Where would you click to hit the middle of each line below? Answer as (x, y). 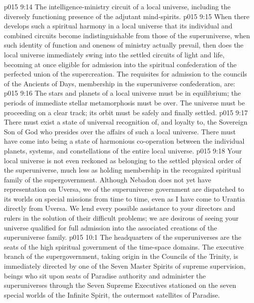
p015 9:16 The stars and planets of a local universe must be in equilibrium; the (122, 93)
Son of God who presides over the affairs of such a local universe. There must (120, 131)
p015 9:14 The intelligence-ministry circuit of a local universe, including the (117, 6)
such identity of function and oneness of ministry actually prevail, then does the (124, 45)
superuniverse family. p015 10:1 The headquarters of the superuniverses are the (123, 237)
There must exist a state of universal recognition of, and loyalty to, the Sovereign (126, 122)
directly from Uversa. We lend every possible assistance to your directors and (120, 208)
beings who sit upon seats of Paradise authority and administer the (105, 275)
